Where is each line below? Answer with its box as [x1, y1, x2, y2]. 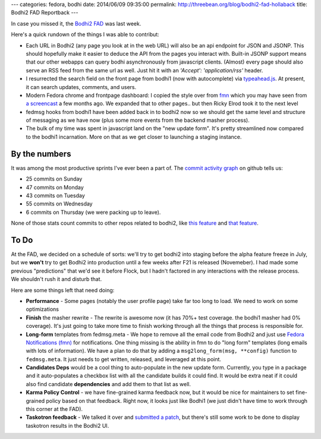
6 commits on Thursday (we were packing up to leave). [26, 209, 161, 216]
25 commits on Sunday [26, 175, 83, 182]
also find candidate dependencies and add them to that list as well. [26, 380, 191, 387]
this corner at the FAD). [26, 406, 83, 413]
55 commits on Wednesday [26, 200, 93, 207]
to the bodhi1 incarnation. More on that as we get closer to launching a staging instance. [26, 133, 242, 140]
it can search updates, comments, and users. [26, 83, 137, 90]
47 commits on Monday [26, 184, 84, 191]
